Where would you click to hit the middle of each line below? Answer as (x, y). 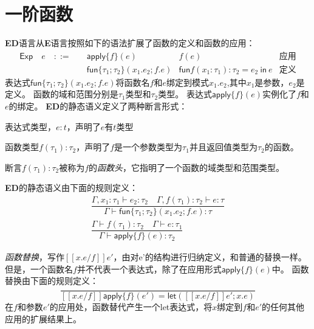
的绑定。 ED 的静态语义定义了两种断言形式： (98, 106)
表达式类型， (30, 126)
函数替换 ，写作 (35, 257)
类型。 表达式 (185, 94)
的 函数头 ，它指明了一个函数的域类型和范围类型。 (187, 167)
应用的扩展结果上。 (43, 318)
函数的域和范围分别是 (76, 94)
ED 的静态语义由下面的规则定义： (71, 188)
